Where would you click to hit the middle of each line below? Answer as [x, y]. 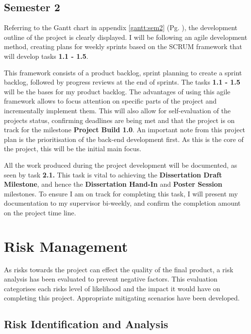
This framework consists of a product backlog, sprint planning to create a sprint [123, 72]
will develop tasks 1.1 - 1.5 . [46, 56]
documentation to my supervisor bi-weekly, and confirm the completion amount [122, 203]
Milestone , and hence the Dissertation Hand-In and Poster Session [113, 184]
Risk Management [66, 246]
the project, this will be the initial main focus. [73, 149]
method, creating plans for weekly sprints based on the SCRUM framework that [123, 46]
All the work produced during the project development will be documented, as [121, 165]
